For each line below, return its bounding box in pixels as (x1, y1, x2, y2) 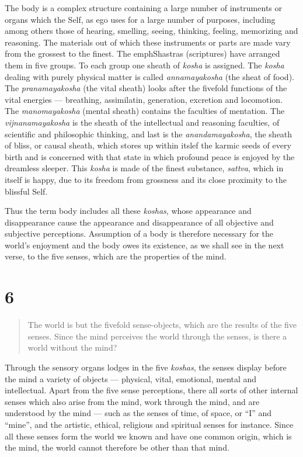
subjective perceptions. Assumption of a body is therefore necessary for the (5, 227, 274, 240)
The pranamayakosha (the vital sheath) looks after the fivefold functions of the (5, 82, 287, 94)
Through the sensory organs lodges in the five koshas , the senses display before (5, 361, 287, 373)
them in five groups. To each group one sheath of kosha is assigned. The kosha (5, 58, 284, 71)
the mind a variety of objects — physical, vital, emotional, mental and (5, 372, 257, 385)
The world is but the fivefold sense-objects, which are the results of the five (27, 318, 297, 331)
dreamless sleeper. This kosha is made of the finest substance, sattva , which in (5, 162, 284, 174)
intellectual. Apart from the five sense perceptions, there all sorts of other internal (5, 384, 298, 396)
